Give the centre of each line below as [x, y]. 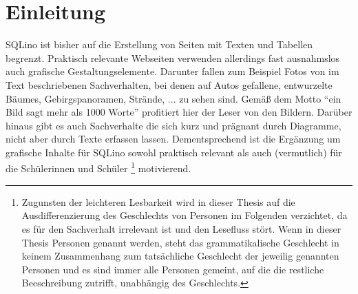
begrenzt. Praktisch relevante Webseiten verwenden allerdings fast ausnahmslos [173, 57]
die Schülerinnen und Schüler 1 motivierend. [98, 167]
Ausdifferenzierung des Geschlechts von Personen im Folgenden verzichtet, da [185, 215]
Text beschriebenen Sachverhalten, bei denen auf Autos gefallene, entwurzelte [169, 84]
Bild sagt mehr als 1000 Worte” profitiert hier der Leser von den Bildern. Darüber [179, 112]
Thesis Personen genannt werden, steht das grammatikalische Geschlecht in [180, 242]
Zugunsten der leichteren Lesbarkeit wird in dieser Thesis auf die [158, 201]
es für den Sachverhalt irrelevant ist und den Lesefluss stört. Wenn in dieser [181, 228]
